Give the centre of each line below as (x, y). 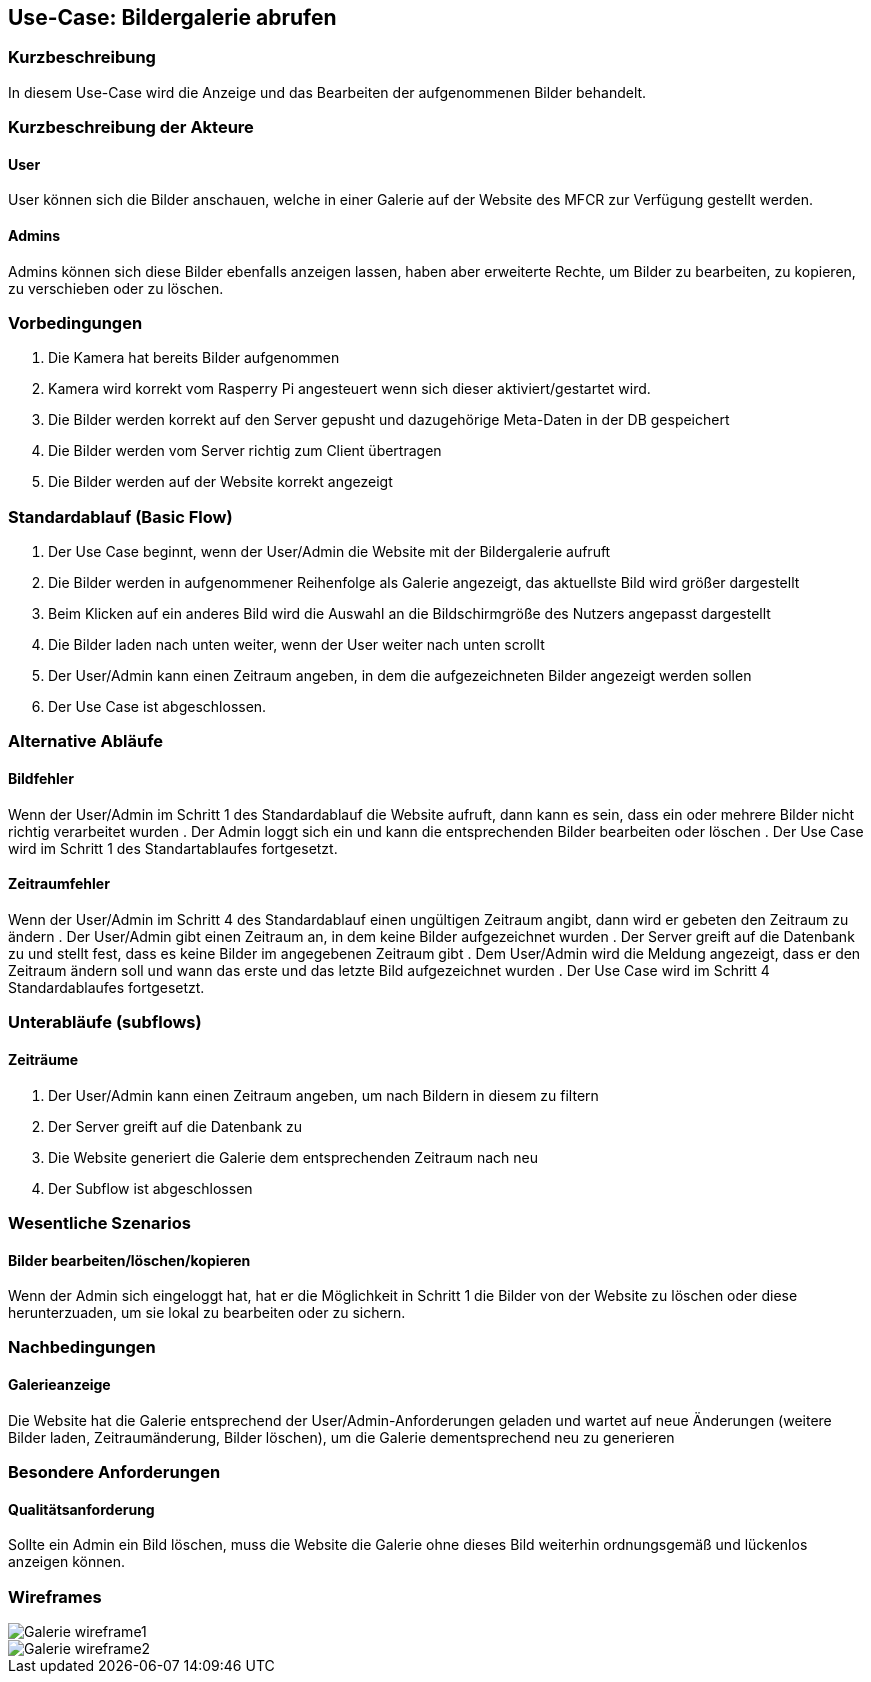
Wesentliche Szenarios (99, 1222)
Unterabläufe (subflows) (105, 1022)
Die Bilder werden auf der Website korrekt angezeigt (220, 482)
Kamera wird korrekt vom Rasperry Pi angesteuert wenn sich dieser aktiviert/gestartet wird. (349, 389)
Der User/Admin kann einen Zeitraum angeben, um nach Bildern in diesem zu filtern (323, 1095)
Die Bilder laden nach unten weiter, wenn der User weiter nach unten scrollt (296, 645)
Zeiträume (43, 1059)
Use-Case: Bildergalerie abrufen (172, 17)
